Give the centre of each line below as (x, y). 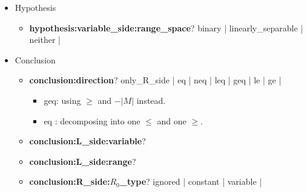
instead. (151, 100)
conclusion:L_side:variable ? (87, 141)
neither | (45, 40)
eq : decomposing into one (92, 120)
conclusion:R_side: (70, 181)
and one (172, 120)
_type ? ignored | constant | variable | (191, 181)
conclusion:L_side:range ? (83, 161)
